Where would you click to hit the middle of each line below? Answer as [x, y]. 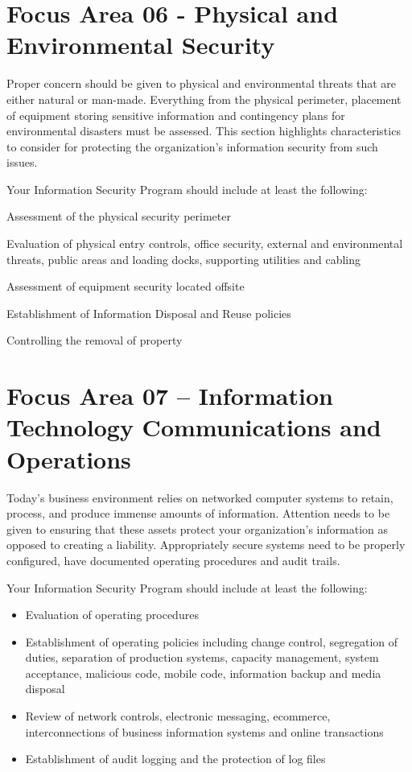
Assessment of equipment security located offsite [126, 286]
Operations [69, 458]
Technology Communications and [194, 427]
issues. [22, 162]
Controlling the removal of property [95, 340]
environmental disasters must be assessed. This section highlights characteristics [204, 131]
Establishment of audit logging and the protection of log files [175, 759]
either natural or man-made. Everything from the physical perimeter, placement [204, 99]
